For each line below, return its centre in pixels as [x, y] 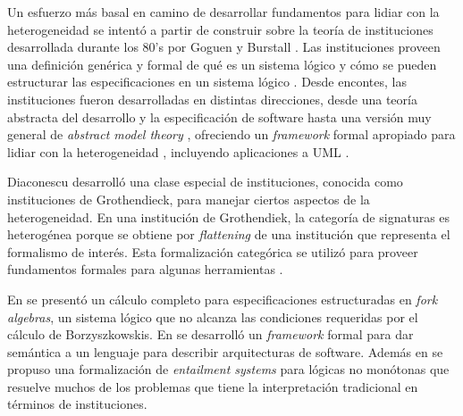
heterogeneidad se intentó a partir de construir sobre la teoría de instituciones [220, 29]
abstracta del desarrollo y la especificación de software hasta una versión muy [219, 116]
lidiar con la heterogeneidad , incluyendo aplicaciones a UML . [178, 151]
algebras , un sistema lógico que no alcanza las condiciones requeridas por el [213, 316]
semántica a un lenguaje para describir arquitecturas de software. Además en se [225, 351]
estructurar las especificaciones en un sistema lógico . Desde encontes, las [207, 82]
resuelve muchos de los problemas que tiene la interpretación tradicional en [213, 386]
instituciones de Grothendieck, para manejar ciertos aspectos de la [189, 199]
